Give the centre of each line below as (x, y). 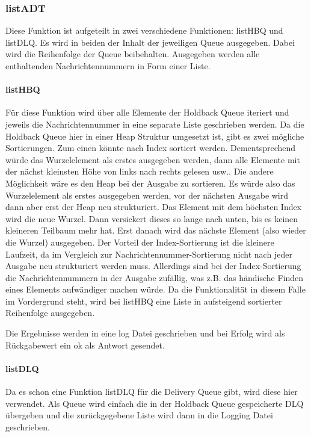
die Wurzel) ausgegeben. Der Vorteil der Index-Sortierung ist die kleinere (140, 242)
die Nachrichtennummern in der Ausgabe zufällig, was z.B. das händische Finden (155, 277)
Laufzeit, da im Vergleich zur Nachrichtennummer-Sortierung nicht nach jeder (149, 254)
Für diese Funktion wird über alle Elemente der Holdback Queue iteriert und (147, 112)
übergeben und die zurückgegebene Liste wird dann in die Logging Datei (139, 415)
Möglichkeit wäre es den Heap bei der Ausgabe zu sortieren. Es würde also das (150, 183)
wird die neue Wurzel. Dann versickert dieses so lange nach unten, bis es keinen (152, 218)
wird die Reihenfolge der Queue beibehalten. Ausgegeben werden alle (133, 54)
